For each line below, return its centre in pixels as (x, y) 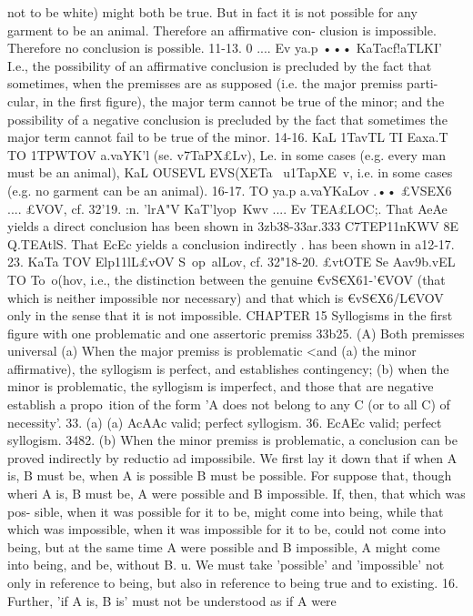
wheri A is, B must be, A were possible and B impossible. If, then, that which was (236, 494)
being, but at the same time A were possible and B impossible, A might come (224, 546)
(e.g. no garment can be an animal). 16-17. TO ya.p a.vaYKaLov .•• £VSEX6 (230, 190)
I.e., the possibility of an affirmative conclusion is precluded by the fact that (220, 65)
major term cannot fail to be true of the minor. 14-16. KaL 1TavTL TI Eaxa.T (228, 137)
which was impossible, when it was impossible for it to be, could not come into (226, 529)
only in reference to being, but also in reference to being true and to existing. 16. (233, 582)
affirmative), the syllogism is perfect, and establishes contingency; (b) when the (228, 368)
